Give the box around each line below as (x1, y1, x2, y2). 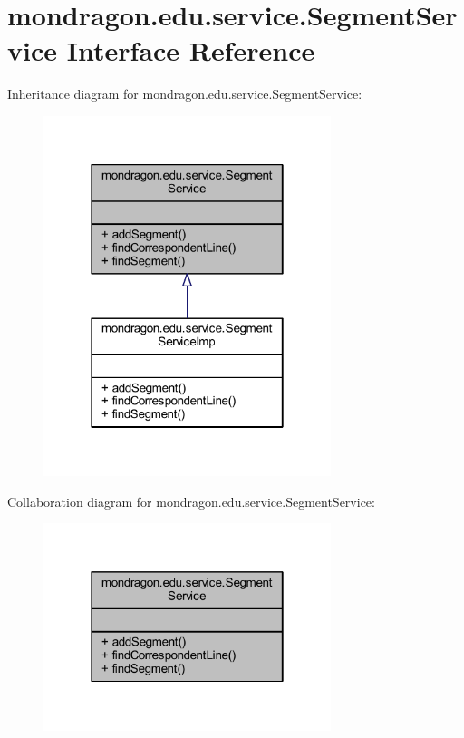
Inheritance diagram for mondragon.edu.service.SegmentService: (7, 84, 362, 103)
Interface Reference (66, 32, 315, 69)
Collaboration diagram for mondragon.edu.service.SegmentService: (7, 491, 375, 510)
